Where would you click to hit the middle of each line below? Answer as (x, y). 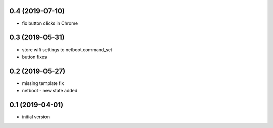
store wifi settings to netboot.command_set (67, 50)
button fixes (34, 57)
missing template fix (43, 83)
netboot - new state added (50, 91)
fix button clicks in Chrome (50, 23)
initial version (36, 117)
